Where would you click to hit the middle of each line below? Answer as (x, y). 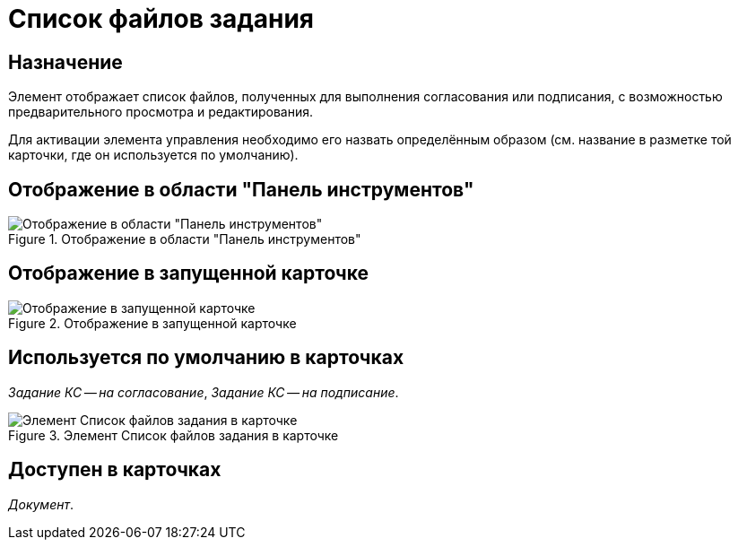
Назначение (65, 62)
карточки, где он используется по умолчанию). (153, 155)
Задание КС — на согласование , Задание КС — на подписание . (204, 392)
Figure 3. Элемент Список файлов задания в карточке (174, 435)
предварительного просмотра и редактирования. (161, 112)
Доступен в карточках (115, 470)
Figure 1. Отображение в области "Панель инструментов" (185, 239)
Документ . (41, 504)
